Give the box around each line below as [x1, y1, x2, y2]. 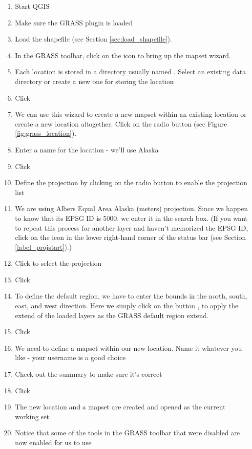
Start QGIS [15, 1, 50, 11]
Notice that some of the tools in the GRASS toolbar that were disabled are [15, 428, 240, 438]
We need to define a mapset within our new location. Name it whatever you [15, 342, 242, 353]
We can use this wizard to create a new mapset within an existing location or [15, 109, 247, 119]
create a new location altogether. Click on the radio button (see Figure [15, 118, 227, 128]
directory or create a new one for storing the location [15, 76, 174, 86]
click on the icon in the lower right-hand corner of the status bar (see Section [15, 232, 246, 242]
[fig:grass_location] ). [15, 128, 77, 138]
